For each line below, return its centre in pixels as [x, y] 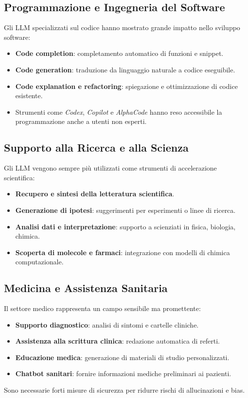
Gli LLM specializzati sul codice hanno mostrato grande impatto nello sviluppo [122, 27]
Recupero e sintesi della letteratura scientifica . [95, 194]
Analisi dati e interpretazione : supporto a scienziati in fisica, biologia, [125, 226]
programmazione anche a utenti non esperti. [81, 121]
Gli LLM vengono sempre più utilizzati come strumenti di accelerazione [110, 168]
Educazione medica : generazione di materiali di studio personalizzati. [122, 357]
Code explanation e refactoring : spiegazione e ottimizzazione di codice [126, 86]
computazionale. [39, 262]
